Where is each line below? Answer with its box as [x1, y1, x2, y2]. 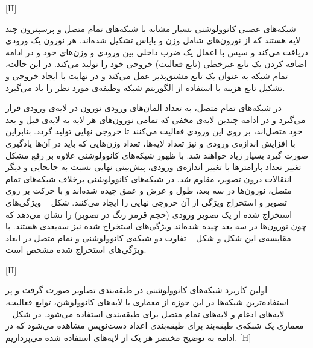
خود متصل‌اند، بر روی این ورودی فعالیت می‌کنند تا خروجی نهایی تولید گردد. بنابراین [5, 125, 303, 138]
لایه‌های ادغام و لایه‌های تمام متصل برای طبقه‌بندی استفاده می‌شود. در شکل [12, 307, 285, 320]
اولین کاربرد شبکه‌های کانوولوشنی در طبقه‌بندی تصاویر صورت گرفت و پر [5, 283, 268, 296]
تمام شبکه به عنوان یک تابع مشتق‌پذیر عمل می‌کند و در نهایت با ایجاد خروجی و [5, 69, 288, 81]
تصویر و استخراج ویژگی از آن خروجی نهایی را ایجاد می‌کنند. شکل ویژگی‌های [5, 195, 287, 208]
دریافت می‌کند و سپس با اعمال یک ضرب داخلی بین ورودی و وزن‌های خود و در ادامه [5, 45, 308, 58]
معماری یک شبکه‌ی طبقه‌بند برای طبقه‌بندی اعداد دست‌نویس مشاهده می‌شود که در [5, 319, 304, 332]
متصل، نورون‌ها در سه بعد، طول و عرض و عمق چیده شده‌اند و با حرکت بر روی [5, 184, 292, 197]
